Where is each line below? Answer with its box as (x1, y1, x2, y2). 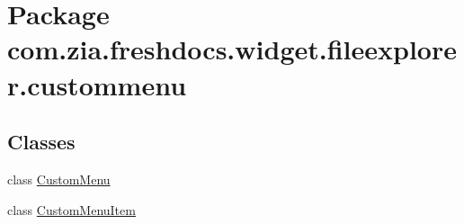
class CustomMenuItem (7, 200, 136, 219)
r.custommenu (7, 66, 187, 103)
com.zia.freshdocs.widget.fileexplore (7, 31, 457, 67)
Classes (7, 128, 76, 156)
